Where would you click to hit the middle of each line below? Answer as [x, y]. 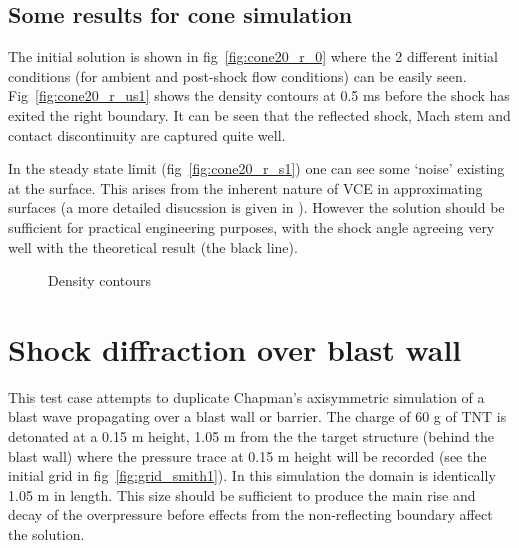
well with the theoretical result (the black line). [153, 246]
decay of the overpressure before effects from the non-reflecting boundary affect [250, 514]
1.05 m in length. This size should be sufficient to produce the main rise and [242, 494]
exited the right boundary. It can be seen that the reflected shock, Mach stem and [259, 114]
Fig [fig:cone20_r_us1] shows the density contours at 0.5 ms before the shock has [259, 95]
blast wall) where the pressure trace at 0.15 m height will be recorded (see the [247, 455]
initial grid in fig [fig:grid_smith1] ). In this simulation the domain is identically [252, 475]
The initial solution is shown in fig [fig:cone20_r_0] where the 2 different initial [253, 56]
